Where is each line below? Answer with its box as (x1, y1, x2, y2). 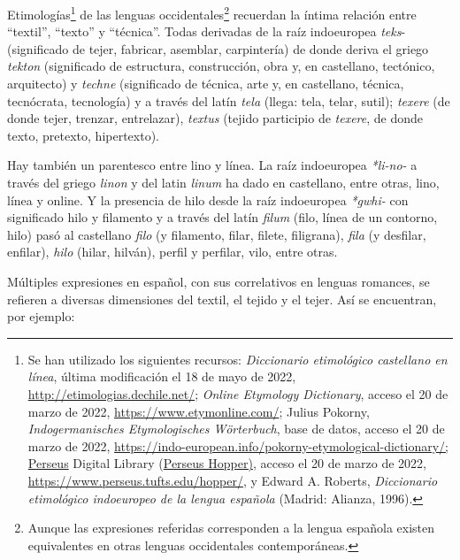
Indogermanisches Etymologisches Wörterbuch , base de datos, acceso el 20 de (27, 419, 445, 438)
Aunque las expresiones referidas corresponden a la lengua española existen (27, 518, 435, 537)
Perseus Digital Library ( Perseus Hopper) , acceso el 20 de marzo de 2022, (27, 454, 426, 472)
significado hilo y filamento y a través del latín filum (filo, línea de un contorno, (7, 208, 438, 226)
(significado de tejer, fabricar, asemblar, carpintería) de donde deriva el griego (7, 39, 429, 58)
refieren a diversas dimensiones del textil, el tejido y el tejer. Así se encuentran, (7, 289, 437, 308)
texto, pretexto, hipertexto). (7, 126, 159, 144)
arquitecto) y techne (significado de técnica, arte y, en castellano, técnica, (7, 74, 404, 93)
